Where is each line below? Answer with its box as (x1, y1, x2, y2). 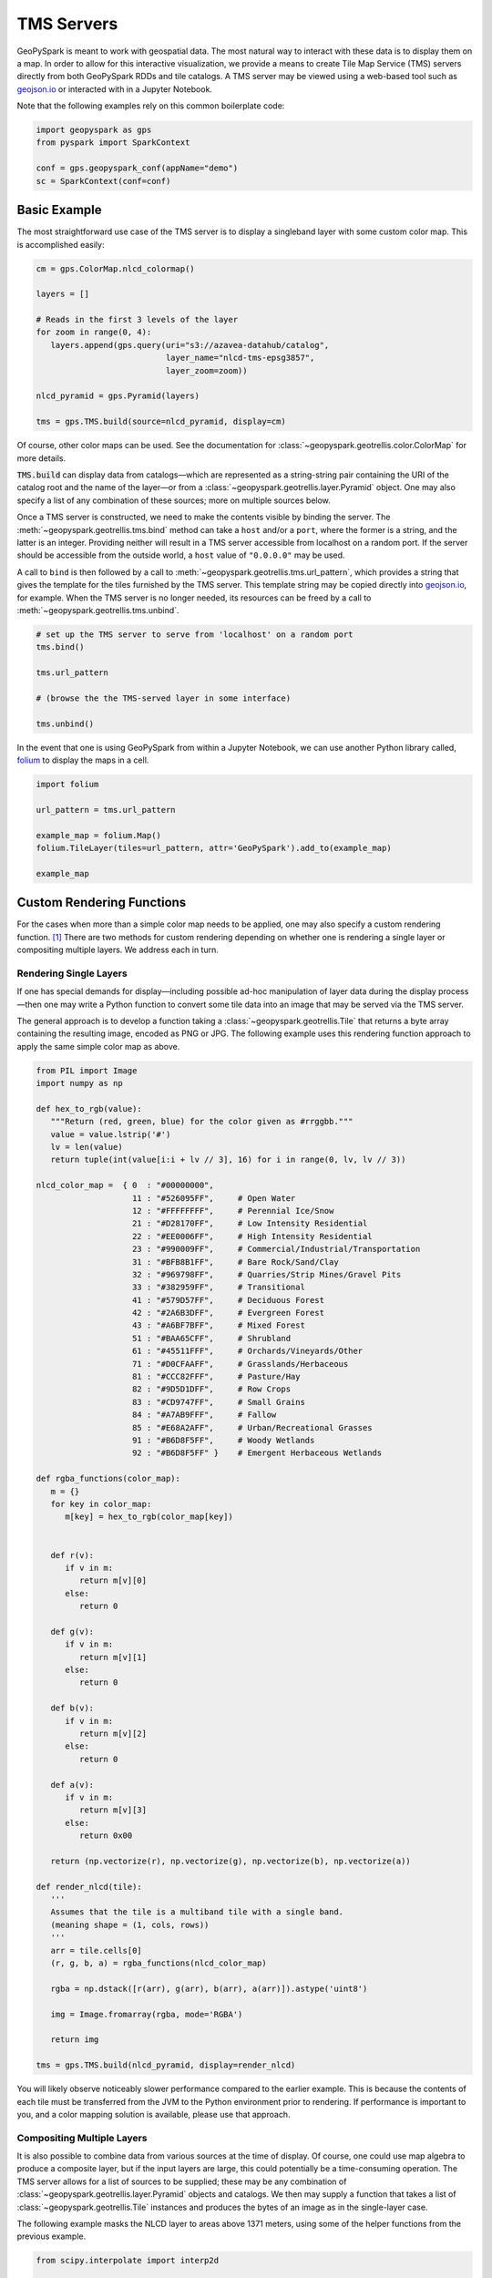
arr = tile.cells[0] (50, 1945, 143, 1955)
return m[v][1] (78, 1652, 148, 1662)
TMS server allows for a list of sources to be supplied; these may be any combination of (16, 2176, 347, 2187)
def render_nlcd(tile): (36, 1882, 143, 1892)
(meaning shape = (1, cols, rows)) (50, 1919, 210, 1930)
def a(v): (50, 1780, 95, 1790)
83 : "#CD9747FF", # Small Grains (132, 1397, 305, 1407)
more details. (16, 452, 67, 464)
